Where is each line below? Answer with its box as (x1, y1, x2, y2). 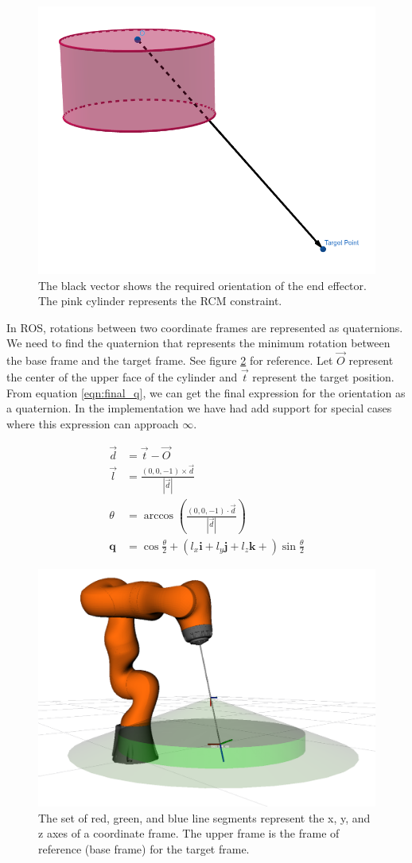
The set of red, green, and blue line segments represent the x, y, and (38, 809, 371, 826)
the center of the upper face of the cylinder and (6, 368, 238, 385)
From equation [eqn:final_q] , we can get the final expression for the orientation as (6, 384, 406, 401)
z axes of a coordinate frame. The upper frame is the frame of (38, 825, 340, 842)
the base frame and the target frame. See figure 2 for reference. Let (6, 352, 333, 369)
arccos (143, 510, 174, 522)
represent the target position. (252, 368, 395, 385)
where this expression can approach (6, 415, 179, 431)
